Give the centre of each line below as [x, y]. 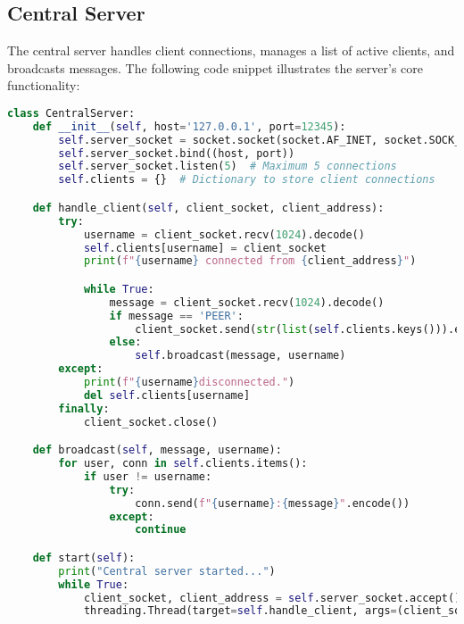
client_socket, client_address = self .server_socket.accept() [272, 598]
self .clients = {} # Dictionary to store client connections [247, 180]
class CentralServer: [71, 113]
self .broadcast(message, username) [240, 356]
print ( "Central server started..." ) [167, 571]
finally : [84, 408]
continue [161, 530]
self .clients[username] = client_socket [205, 248]
